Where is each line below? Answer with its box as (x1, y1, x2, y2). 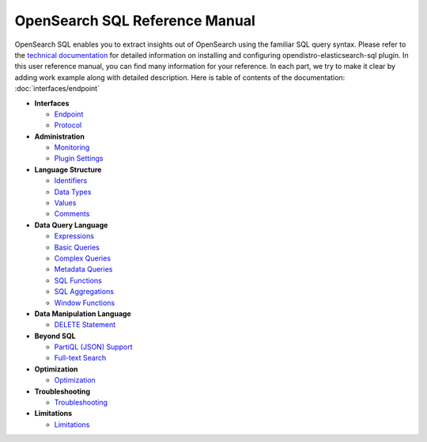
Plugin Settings (54, 154, 104, 163)
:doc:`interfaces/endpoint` (14, 84, 100, 93)
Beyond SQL (34, 331, 76, 341)
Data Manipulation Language (34, 309, 132, 318)
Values (54, 198, 77, 208)
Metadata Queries (54, 265, 113, 274)
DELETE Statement (54, 320, 116, 330)
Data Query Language (34, 220, 108, 230)
